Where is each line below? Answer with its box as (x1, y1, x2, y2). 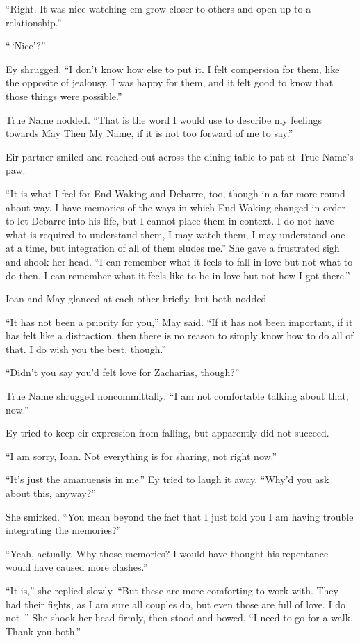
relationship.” (6, 15, 62, 29)
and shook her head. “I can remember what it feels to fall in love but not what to (6, 254, 353, 268)
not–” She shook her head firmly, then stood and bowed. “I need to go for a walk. (6, 610, 354, 625)
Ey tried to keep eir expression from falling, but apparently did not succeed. (6, 425, 329, 440)
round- (320, 186, 349, 200)
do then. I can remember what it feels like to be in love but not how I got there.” (6, 268, 350, 282)
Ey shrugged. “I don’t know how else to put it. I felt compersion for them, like (6, 61, 340, 76)
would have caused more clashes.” (6, 560, 148, 574)
